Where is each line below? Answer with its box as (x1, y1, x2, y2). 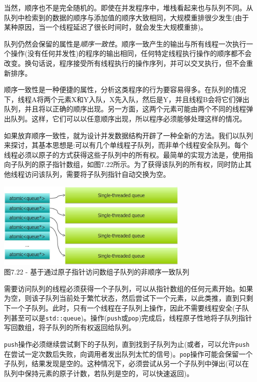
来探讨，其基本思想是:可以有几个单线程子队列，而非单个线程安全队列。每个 (4, 140, 248, 150)
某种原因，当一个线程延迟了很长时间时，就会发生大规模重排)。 (4, 22, 208, 32)
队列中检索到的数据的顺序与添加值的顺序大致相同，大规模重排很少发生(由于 (4, 12, 249, 22)
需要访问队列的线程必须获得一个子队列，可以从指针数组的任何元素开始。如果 (4, 283, 253, 293)
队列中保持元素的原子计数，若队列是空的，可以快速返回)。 (4, 368, 194, 378)
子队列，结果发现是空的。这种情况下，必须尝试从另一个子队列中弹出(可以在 (4, 358, 249, 369)
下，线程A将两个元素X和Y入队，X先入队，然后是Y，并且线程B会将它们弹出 (4, 94, 250, 104)
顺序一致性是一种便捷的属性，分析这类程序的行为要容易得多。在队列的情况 (4, 84, 246, 95)
